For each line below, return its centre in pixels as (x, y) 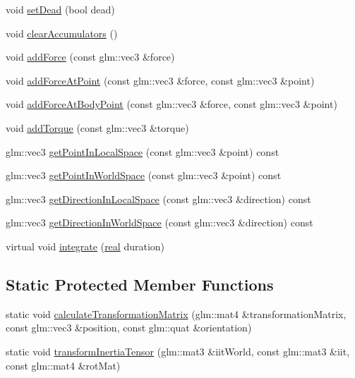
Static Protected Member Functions (140, 284)
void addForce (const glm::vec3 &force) (90, 57)
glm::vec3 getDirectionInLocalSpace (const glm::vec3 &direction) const (158, 199)
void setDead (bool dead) (60, 9)
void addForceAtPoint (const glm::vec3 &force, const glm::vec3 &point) (160, 80)
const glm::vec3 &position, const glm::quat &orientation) (129, 328)
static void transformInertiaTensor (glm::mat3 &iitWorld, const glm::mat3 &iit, (178, 351)
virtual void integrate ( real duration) (85, 246)
